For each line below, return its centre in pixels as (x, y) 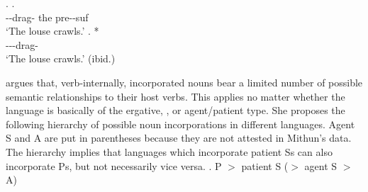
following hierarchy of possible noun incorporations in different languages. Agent (180, 124)
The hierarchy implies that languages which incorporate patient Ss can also (169, 151)
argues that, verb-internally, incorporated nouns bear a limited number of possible (184, 82)
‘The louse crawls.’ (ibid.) (61, 58)
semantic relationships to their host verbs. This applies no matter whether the (175, 96)
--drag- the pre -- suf (47, 17)
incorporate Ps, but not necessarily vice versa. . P (114, 165)
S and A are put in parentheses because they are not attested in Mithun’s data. (179, 138)
